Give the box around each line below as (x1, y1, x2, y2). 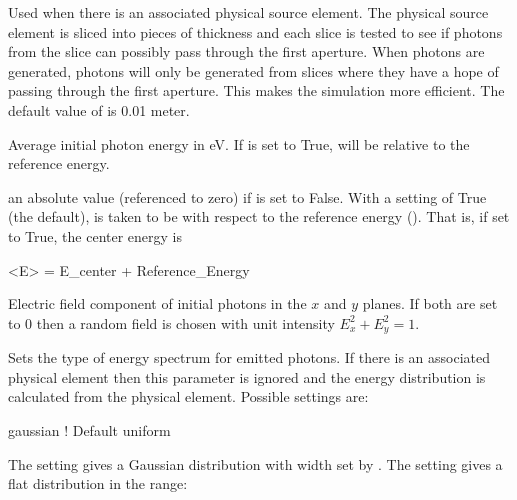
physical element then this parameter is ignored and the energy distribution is (8, 366, 486, 387)
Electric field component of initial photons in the (8, 293, 307, 314)
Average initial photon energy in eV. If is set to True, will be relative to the (8, 133, 470, 154)
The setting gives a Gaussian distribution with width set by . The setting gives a (8, 453, 503, 474)
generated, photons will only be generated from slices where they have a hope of (8, 60, 499, 81)
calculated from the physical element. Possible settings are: (8, 386, 369, 407)
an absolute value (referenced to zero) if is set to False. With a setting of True (8, 186, 487, 207)
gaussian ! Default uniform (8, 419, 171, 440)
